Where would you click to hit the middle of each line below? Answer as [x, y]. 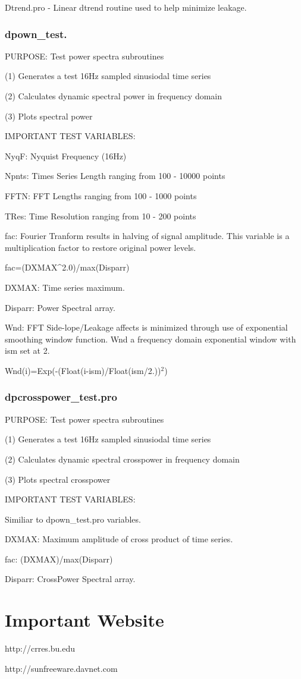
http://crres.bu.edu [40, 648]
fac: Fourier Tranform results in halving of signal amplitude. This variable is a [147, 236]
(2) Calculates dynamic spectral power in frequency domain [114, 96]
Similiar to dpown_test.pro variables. [73, 519]
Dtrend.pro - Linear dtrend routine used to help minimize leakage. [126, 7]
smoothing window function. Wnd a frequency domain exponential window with [150, 339]
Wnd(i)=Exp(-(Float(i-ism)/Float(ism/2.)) [83, 370]
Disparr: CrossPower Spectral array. [70, 579]
